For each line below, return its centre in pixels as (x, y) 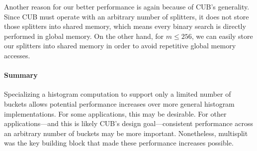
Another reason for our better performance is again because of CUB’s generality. (127, 6)
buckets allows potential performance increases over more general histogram (119, 103)
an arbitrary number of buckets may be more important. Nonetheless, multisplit (126, 133)
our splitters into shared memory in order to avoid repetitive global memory (120, 46)
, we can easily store (222, 36)
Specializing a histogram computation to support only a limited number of (118, 94)
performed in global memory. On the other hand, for (84, 36)
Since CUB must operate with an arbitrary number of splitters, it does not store (127, 16)
